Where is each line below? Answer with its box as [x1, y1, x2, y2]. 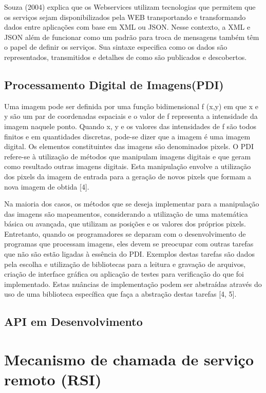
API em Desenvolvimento [4, 314, 143, 329]
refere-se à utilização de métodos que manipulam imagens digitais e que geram [4, 151, 251, 161]
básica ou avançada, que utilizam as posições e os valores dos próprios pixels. [4, 218, 246, 229]
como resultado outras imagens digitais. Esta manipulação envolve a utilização [4, 161, 251, 172]
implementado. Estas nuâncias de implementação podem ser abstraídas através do [4, 278, 262, 289]
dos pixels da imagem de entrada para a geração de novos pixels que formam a [4, 171, 252, 181]
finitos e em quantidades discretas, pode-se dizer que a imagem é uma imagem [4, 131, 251, 141]
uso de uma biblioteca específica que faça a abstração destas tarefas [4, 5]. [4, 288, 237, 299]
